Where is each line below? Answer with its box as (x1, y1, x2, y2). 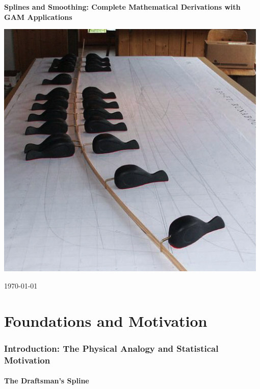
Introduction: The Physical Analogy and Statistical (4, 342, 219, 354)
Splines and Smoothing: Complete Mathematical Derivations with (4, 2, 241, 12)
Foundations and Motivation (4, 310, 207, 331)
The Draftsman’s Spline (4, 375, 89, 386)
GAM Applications (4, 11, 72, 22)
